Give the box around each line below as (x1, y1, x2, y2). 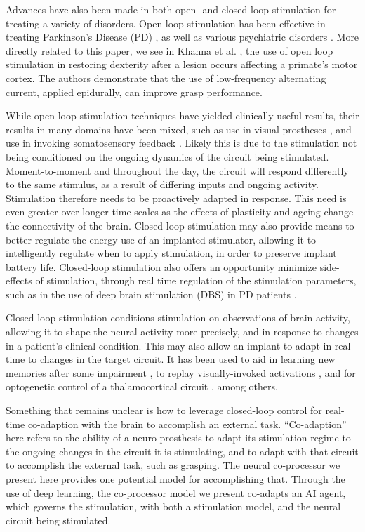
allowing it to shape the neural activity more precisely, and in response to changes (6, 324, 359, 339)
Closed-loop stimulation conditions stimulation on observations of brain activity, (6, 310, 350, 325)
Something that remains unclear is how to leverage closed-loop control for (6, 403, 322, 418)
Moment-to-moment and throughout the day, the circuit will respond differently (6, 163, 349, 178)
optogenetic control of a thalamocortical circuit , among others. (6, 379, 278, 394)
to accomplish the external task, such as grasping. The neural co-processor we (6, 458, 340, 472)
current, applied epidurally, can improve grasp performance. (6, 84, 263, 99)
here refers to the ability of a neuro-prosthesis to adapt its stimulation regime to (6, 430, 351, 445)
